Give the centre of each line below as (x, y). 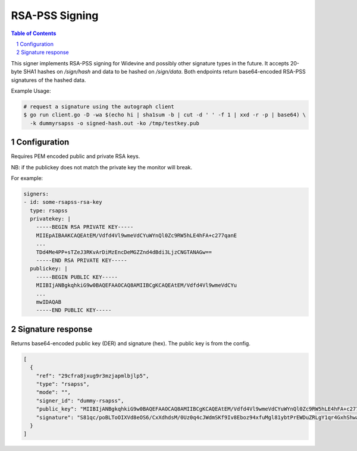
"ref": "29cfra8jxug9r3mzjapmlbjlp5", (93, 376)
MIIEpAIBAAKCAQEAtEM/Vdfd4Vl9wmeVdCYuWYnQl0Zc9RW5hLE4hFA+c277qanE (137, 235)
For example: (27, 178)
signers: (36, 194)
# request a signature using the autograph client (99, 106)
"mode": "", (54, 392)
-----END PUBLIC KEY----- (74, 310)
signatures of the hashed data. (48, 80)
